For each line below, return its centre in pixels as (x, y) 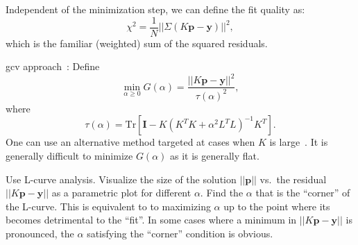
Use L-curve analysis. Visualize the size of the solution (121, 179)
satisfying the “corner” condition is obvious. (180, 233)
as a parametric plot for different (121, 193)
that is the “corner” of (303, 193)
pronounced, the (40, 233)
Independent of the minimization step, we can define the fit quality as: (155, 9)
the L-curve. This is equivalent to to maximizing (108, 206)
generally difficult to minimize (69, 155)
